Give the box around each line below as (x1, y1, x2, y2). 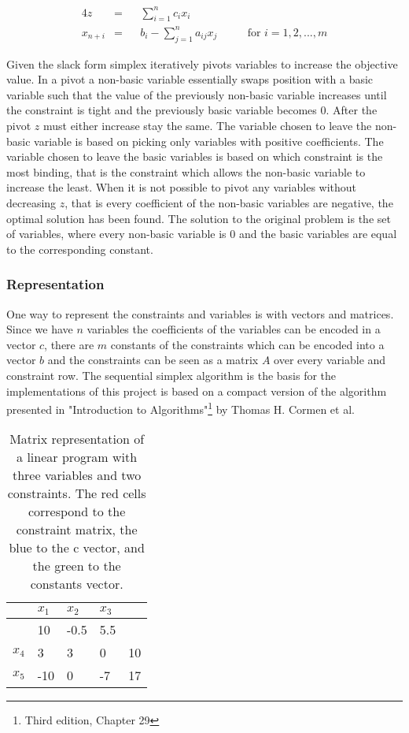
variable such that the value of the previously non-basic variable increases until (6, 86, 387, 102)
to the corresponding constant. (6, 240, 153, 257)
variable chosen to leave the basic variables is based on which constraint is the (6, 148, 383, 165)
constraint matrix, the (16, 520, 138, 539)
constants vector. (30, 575, 123, 593)
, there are (44, 336, 94, 352)
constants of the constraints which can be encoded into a (110, 336, 385, 352)
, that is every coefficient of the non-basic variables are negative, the (64, 195, 393, 210)
